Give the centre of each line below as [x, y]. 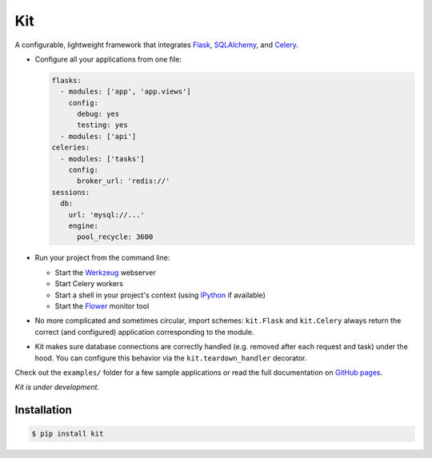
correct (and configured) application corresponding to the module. [144, 332]
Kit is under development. [57, 387]
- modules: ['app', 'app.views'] [126, 92]
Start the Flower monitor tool [102, 306]
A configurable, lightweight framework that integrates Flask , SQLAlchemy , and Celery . [157, 45]
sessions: [71, 192]
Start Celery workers [89, 284]
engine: [84, 226]
